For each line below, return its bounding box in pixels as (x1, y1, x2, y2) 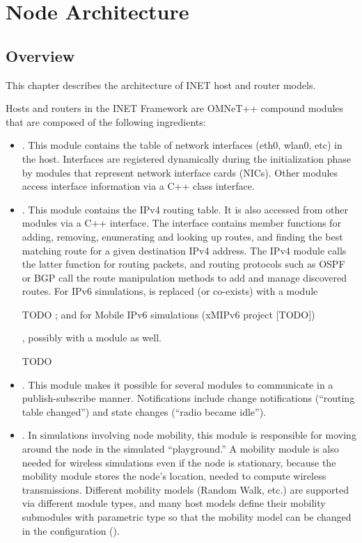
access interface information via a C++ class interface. (22, 179, 255, 193)
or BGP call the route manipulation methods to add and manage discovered (22, 270, 347, 284)
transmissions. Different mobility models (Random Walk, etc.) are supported (22, 482, 349, 496)
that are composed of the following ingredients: (6, 114, 206, 129)
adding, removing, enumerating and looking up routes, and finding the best (22, 229, 343, 243)
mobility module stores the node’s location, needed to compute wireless (22, 469, 326, 483)
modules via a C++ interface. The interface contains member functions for (22, 216, 341, 230)
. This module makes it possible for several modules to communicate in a (22, 377, 333, 391)
